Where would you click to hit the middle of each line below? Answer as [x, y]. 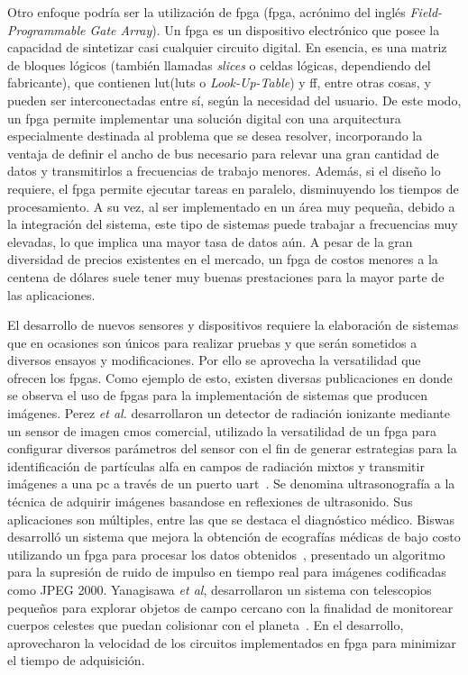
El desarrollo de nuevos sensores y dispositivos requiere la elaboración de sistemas [233, 325]
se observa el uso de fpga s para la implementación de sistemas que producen [218, 395]
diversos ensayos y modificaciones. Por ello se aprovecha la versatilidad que [214, 360]
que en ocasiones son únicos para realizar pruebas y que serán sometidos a [212, 342]
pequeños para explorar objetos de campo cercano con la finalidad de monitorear [230, 607]
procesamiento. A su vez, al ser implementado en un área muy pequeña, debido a [231, 206]
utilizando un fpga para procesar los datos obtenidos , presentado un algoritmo [226, 554]
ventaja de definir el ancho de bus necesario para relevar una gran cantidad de [223, 153]
